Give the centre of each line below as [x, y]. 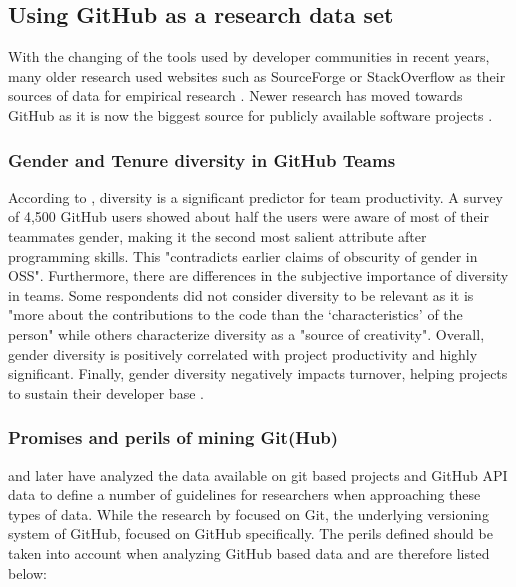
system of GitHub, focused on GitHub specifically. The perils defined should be [250, 533]
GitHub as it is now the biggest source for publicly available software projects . [250, 114]
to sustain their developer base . [106, 392]
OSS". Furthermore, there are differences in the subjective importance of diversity [258, 275]
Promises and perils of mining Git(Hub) [173, 437]
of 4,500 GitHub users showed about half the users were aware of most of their [248, 216]
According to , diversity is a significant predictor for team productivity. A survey [255, 196]
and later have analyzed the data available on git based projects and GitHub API [258, 474]
